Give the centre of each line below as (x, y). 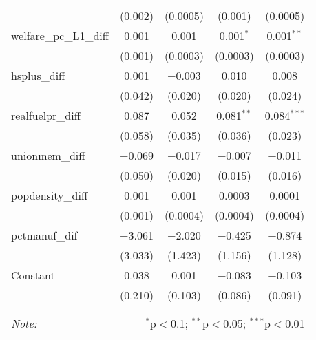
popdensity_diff (50, 195)
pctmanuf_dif (44, 235)
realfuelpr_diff (46, 115)
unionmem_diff (48, 155)
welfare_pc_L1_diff (60, 35)
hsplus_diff (38, 75)
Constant (33, 275)
